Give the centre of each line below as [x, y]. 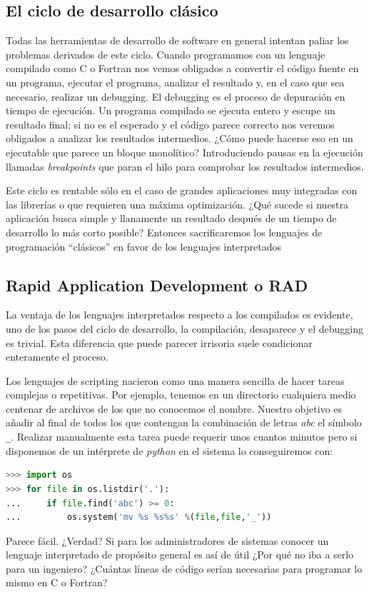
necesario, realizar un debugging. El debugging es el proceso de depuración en [176, 96]
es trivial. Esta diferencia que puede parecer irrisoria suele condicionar [159, 342]
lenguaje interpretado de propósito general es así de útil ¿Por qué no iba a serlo [180, 555]
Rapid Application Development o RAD [157, 285]
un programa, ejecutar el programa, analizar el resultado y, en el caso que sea [175, 82]
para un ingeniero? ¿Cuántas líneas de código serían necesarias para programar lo [184, 568]
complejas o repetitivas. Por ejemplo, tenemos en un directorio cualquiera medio [181, 395]
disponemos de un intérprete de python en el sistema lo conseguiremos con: [170, 450]
